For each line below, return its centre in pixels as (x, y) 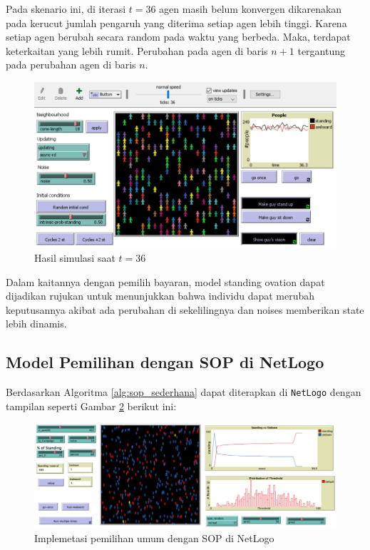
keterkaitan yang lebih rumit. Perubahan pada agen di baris (137, 50)
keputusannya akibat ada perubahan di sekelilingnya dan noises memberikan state (185, 309)
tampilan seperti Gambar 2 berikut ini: (91, 406)
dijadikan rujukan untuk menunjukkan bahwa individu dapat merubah (160, 296)
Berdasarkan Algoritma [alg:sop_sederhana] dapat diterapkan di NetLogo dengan (184, 392)
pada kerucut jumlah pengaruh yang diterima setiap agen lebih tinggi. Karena (176, 22)
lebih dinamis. (36, 324)
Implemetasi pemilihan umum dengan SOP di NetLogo (154, 538)
